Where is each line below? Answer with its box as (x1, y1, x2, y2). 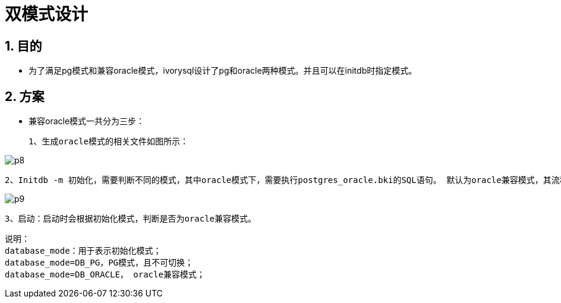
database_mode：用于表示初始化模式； (5, 246, 162, 256)
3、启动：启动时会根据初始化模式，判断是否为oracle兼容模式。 (5, 214, 256, 224)
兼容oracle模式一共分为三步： (29, 116, 145, 127)
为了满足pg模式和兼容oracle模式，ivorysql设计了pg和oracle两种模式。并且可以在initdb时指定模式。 (29, 65, 417, 76)
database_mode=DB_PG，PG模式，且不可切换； (5, 258, 194, 268)
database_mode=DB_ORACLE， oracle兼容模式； (5, 270, 205, 280)
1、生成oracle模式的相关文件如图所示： (29, 137, 189, 147)
